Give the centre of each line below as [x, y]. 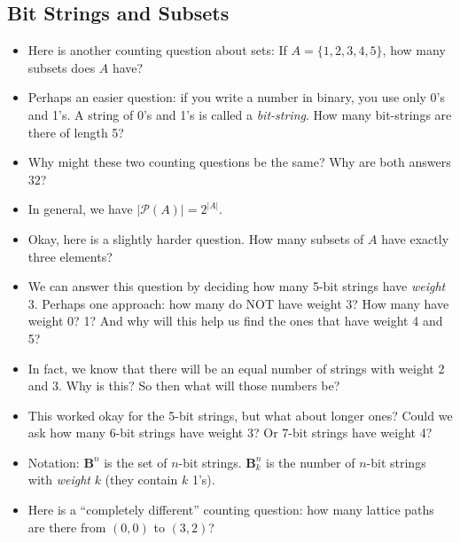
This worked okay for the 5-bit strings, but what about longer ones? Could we [240, 415]
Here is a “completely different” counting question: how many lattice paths [231, 510]
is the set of [136, 462]
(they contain [141, 480]
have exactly [415, 238]
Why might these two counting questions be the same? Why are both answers [239, 162]
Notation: [54, 462]
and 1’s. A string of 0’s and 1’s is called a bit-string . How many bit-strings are [240, 114]
